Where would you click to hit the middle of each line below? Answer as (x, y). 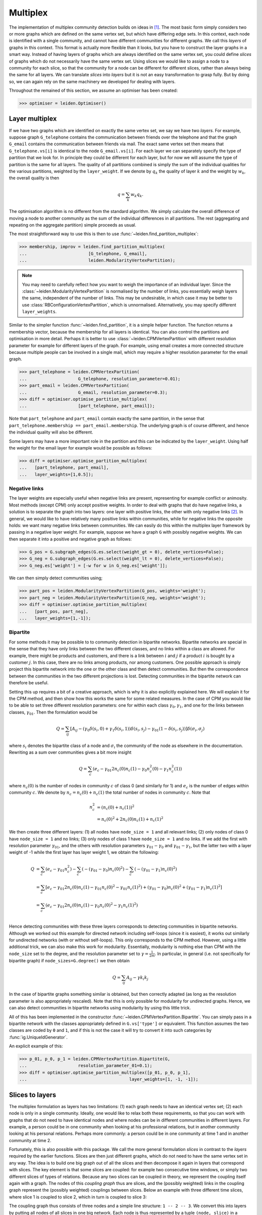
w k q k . (137, 195)
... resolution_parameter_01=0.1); (86, 1066)
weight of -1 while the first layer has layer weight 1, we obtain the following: (84, 852)
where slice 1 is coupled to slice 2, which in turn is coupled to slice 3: (78, 1197)
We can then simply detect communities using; (56, 578)
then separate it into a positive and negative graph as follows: (70, 539)
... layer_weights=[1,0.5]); (57, 474)
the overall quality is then (34, 178)
